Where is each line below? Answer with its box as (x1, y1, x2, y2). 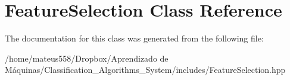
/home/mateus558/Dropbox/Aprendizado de (5, 52, 169, 64)
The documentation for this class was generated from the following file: (5, 32, 264, 44)
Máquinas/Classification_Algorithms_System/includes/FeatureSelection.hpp (5, 63, 286, 76)
